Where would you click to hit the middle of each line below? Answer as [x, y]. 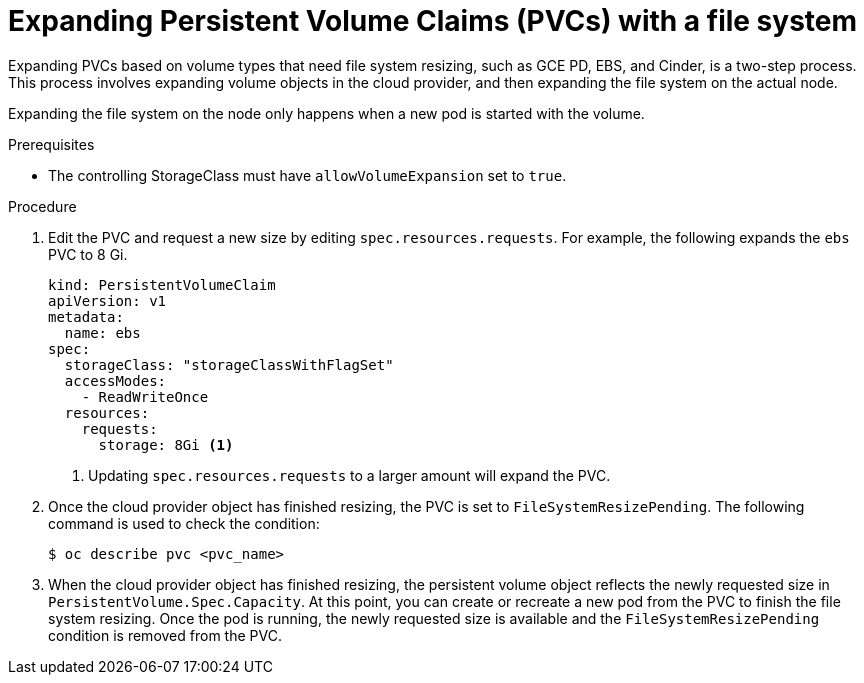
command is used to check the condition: [184, 523]
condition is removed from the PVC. [165, 635]
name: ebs [102, 332]
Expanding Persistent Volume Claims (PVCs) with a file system [433, 21]
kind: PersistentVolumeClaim [162, 284]
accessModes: [115, 380]
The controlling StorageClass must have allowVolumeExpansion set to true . [307, 175]
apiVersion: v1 [107, 300]
